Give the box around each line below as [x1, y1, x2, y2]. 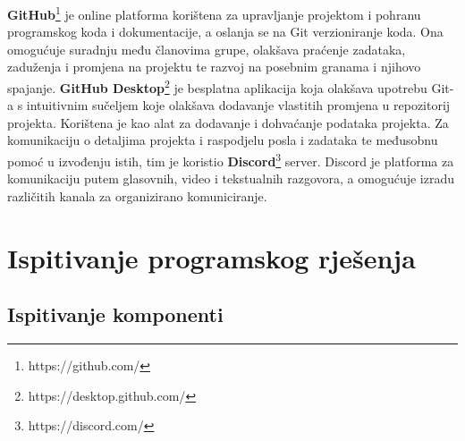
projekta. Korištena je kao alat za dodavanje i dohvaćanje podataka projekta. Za [7, 113, 449, 131]
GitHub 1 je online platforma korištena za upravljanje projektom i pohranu [7, 3, 421, 23]
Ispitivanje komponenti [7, 301, 224, 328]
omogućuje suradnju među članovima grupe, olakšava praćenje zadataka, [7, 39, 406, 58]
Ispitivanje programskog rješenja [7, 239, 416, 276]
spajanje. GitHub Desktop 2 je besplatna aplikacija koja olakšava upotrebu [7, 76, 427, 97]
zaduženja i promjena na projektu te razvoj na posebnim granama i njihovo [7, 57, 421, 76]
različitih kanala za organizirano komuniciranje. [7, 186, 267, 205]
